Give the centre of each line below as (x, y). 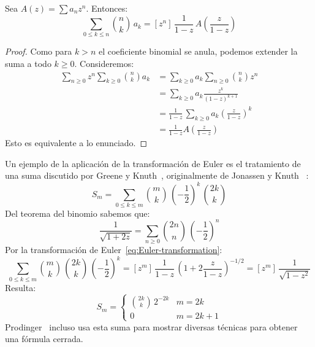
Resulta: (21, 287)
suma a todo (28, 63)
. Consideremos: (104, 63)
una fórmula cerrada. (44, 339)
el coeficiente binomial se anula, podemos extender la (198, 51)
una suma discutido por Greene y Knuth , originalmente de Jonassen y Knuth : (157, 175)
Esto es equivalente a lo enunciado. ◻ (76, 143)
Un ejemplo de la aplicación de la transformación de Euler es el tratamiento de (153, 163)
